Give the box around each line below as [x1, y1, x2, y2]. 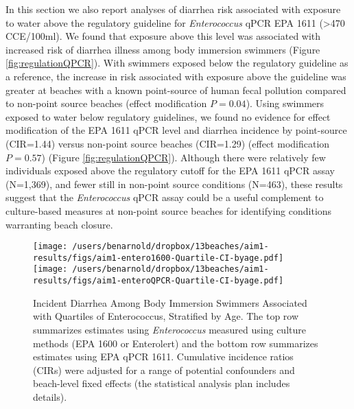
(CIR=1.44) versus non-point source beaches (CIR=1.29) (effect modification [5, 136, 330, 150]
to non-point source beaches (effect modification [5, 96, 207, 110]
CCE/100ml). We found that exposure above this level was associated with [5, 29, 321, 43]
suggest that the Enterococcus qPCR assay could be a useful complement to [5, 190, 324, 204]
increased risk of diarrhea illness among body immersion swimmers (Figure [5, 42, 320, 56]
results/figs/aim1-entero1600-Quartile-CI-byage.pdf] [33, 253, 284, 263]
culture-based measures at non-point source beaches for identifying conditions [5, 203, 332, 218]
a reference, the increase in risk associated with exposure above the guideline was [5, 69, 346, 83]
